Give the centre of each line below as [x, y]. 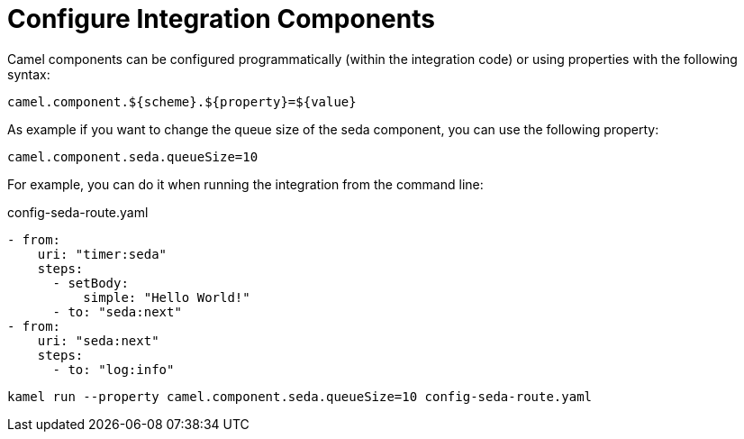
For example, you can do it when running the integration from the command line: [245, 184]
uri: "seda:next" [98, 340]
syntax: [29, 74]
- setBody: [91, 283]
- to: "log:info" [113, 369]
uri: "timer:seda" [102, 254]
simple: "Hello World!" [167, 297]
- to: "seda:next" [117, 311]
